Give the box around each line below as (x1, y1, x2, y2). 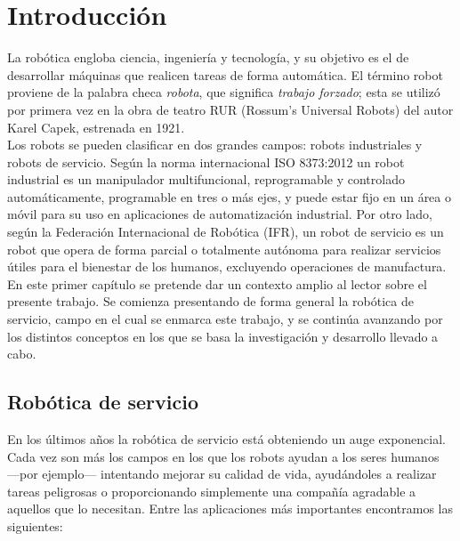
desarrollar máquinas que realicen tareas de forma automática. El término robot (7, 65, 443, 84)
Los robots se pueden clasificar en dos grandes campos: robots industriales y (7, 135, 423, 154)
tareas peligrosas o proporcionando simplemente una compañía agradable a (7, 481, 416, 500)
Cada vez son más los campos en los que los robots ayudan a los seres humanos (7, 447, 440, 465)
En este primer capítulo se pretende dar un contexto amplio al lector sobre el (7, 274, 427, 293)
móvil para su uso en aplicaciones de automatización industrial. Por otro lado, (7, 205, 432, 223)
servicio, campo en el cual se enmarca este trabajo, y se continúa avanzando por (7, 310, 443, 328)
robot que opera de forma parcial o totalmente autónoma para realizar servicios (7, 239, 441, 258)
